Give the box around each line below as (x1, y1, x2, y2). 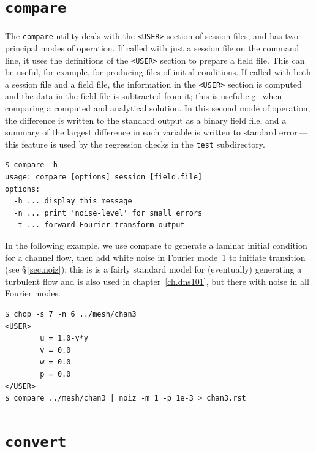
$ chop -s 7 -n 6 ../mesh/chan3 (5, 309, 137, 318)
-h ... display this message (13, 197, 132, 206)
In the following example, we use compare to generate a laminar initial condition (5, 239, 307, 251)
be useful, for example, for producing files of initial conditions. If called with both (5, 66, 311, 78)
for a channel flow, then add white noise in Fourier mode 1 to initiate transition (5, 250, 306, 263)
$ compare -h (5, 160, 58, 170)
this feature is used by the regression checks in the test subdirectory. (5, 137, 265, 150)
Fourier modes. (5, 287, 61, 299)
